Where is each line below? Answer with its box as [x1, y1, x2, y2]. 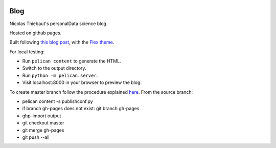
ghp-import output [22, 113, 61, 119]
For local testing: [9, 49, 45, 55]
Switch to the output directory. [22, 65, 86, 71]
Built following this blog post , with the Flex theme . [9, 39, 114, 46]
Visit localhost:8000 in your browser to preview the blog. [22, 79, 142, 86]
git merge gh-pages [22, 127, 64, 133]
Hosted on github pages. [9, 30, 62, 36]
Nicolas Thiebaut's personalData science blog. [9, 20, 108, 27]
